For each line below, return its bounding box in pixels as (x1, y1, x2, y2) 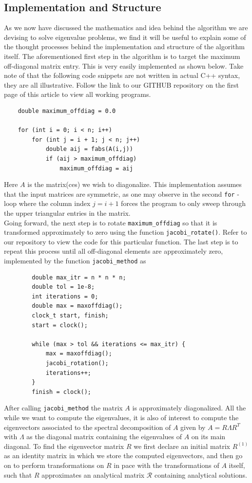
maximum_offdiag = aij (59, 165, 133, 172)
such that (4, 469, 32, 480)
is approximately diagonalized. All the (132, 403, 246, 413)
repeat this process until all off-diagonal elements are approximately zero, (4, 246, 223, 256)
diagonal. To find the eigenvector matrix (4, 441, 124, 451)
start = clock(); (32, 321, 88, 329)
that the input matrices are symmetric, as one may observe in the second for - (4, 188, 239, 199)
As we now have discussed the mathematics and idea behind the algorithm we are (4, 22, 248, 33)
